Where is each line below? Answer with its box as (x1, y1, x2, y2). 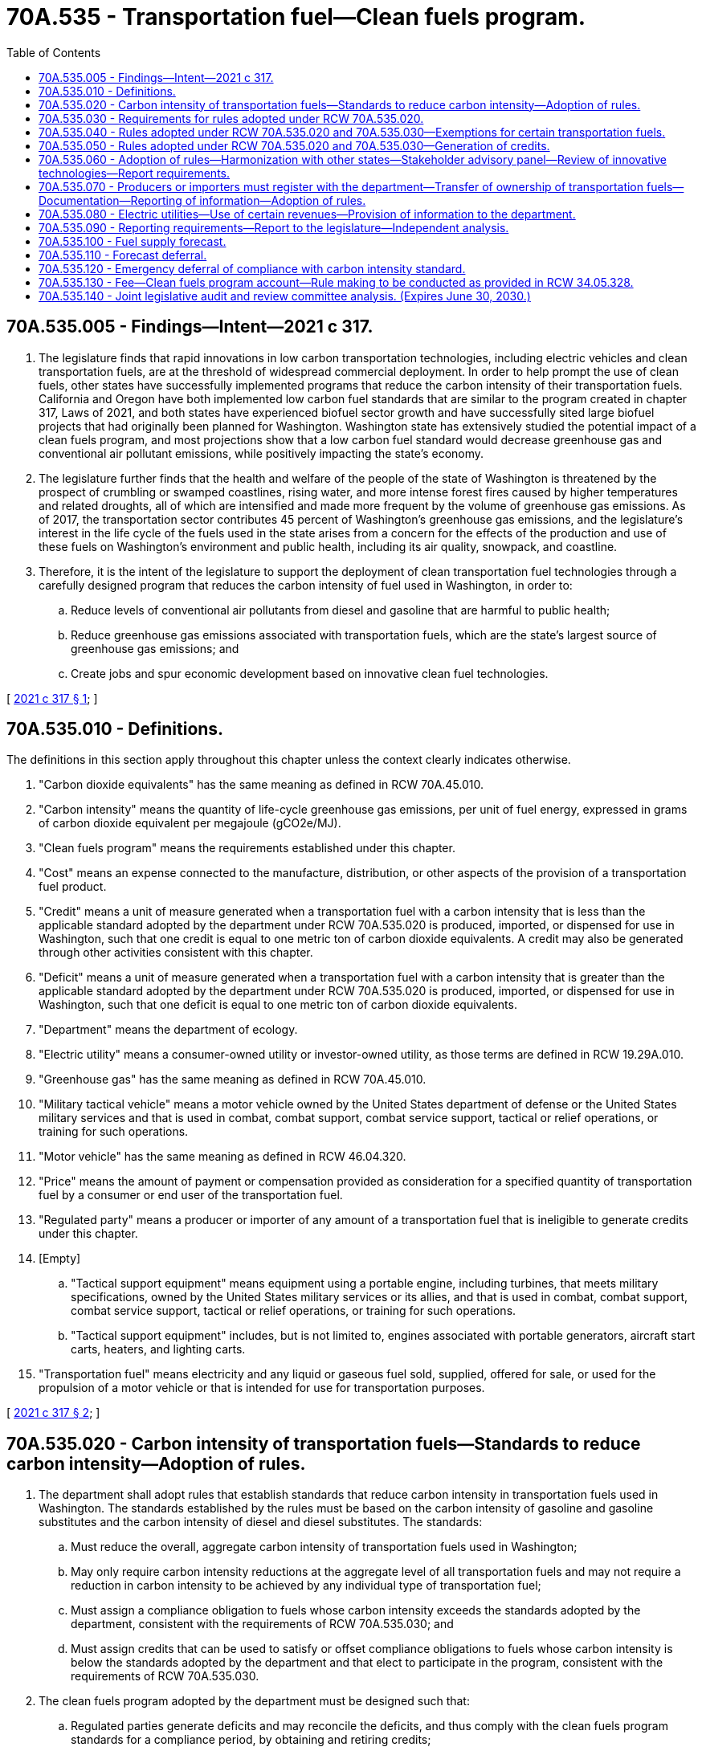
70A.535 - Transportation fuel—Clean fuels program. (6, 3, 586, 31)
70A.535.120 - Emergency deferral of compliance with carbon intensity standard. (39, 261, 466, 276)
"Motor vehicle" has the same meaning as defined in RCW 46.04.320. (39, 1149, 406, 1164)
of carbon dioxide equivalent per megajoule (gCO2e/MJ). (39, 816, 341, 831)
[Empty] (39, 1251, 81, 1266)
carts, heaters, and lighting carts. (71, 1342, 246, 1357)
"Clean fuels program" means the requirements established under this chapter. (39, 841, 455, 855)
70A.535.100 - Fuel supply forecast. (39, 234, 227, 248)
